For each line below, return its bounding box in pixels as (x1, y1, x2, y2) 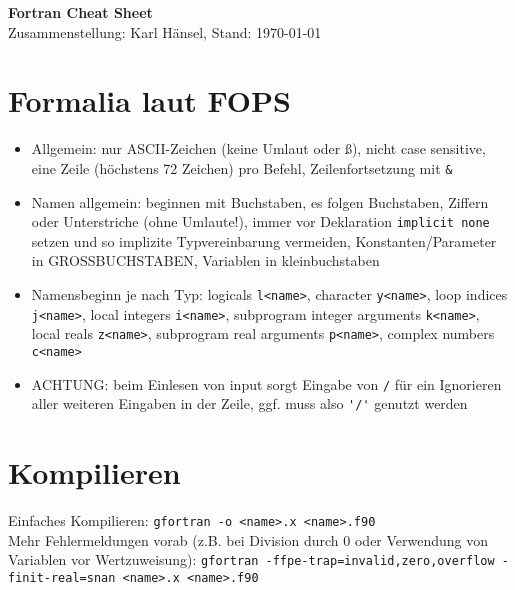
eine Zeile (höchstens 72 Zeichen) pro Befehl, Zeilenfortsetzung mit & (31, 157, 453, 178)
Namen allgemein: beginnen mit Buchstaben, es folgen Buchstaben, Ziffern (31, 191, 489, 212)
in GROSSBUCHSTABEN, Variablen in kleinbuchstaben (31, 250, 380, 271)
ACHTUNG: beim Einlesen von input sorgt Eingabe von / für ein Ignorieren (31, 373, 502, 394)
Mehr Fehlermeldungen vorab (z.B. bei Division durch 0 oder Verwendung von (8, 529, 489, 550)
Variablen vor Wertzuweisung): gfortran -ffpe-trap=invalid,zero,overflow (8, 549, 495, 570)
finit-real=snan (8, 570, 116, 585)
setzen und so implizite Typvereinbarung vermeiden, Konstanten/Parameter (31, 230, 497, 251)
